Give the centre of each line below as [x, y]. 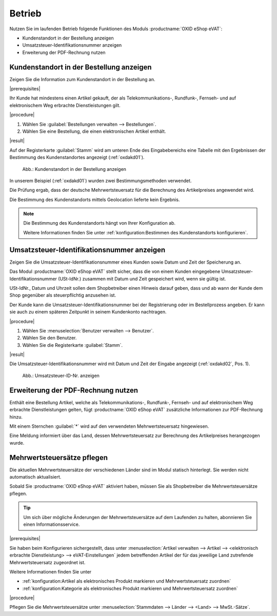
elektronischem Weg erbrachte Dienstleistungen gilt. [65, 105]
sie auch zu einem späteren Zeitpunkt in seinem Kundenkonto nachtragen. [88, 312]
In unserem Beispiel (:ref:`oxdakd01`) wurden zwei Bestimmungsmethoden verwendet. [101, 181]
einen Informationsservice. [52, 524]
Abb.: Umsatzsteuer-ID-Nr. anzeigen [61, 375]
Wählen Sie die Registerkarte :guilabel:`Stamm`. [73, 345]
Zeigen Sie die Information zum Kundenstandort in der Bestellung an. [82, 79]
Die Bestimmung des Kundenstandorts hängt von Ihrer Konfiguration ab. [100, 223]
